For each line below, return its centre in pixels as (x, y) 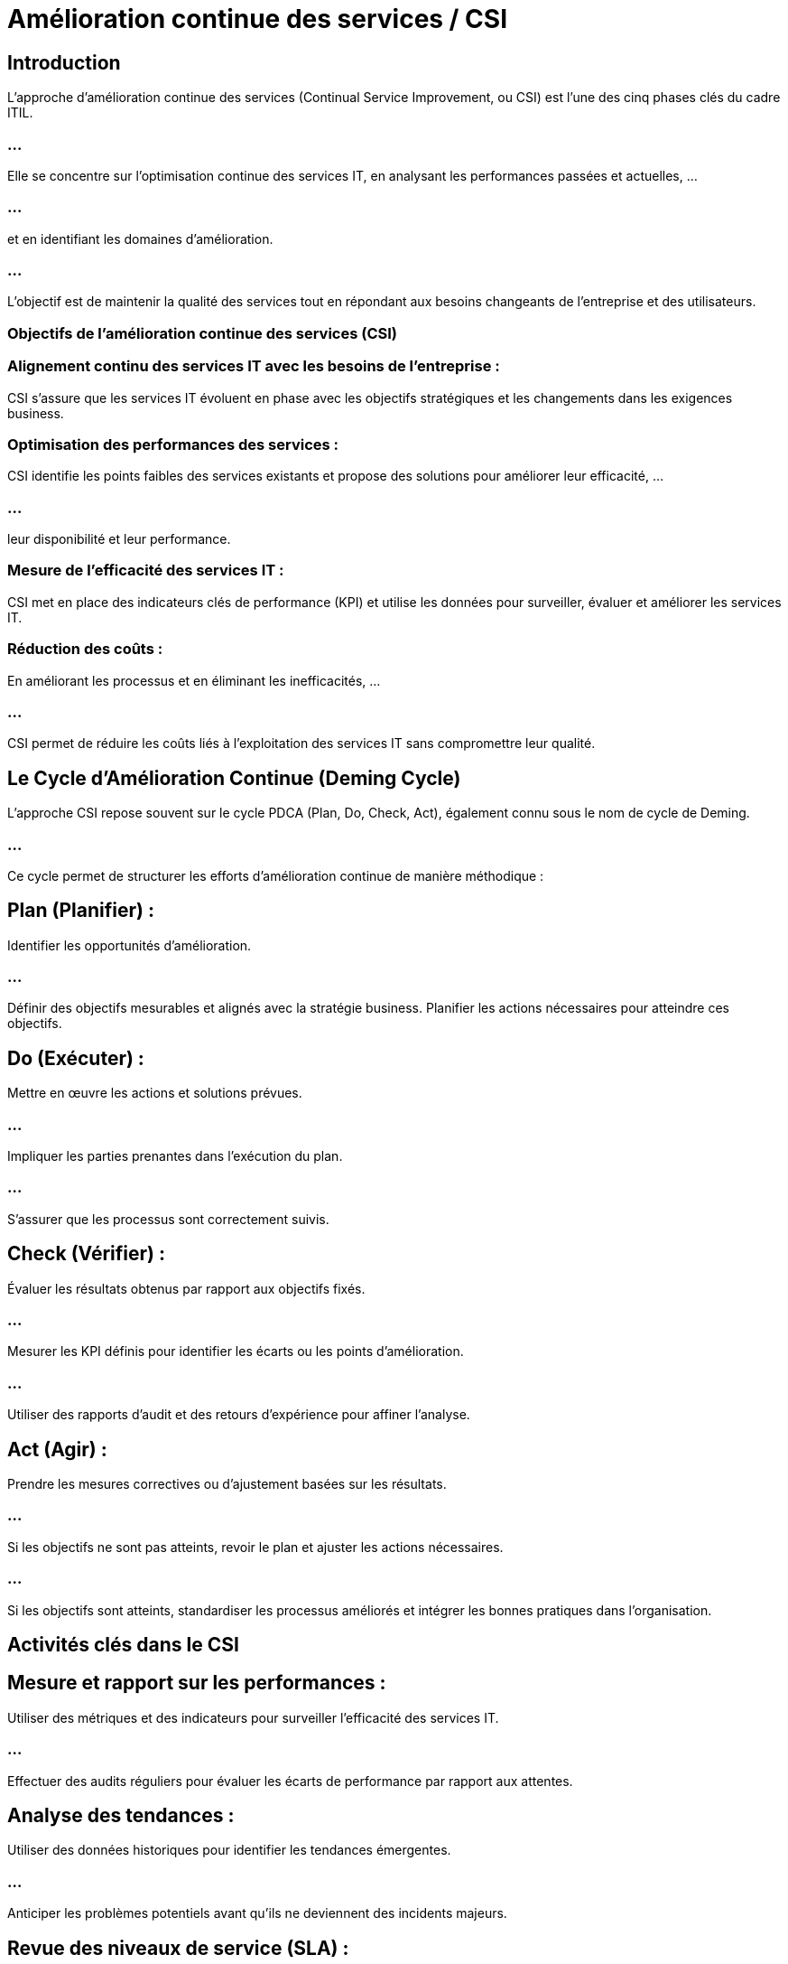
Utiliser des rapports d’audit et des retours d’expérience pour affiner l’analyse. (239, 1415)
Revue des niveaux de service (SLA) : (178, 1948)
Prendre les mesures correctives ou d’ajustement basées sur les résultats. (227, 1484)
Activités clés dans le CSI (123, 1644)
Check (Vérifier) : (86, 1254)
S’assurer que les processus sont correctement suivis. (168, 1219)
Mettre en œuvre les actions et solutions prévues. (155, 1093)
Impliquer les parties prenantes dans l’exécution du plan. (175, 1156)
